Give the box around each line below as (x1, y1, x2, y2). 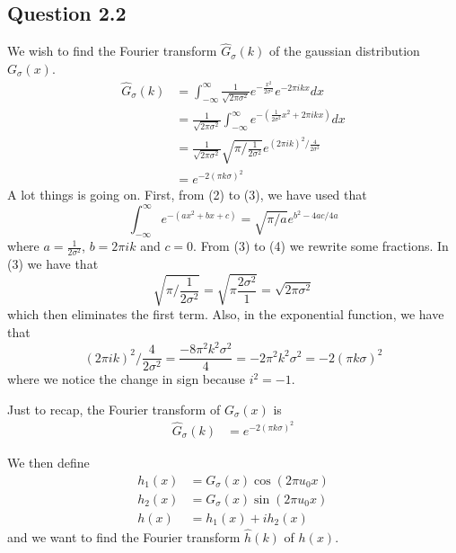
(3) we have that (7, 254, 99, 273)
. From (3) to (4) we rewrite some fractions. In (193, 236, 449, 255)
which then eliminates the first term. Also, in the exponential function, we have (7, 305, 444, 324)
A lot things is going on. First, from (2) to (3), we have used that (7, 185, 367, 204)
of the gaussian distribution (268, 41, 420, 60)
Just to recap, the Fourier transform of (7, 399, 221, 418)
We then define (7, 452, 90, 471)
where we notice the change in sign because (7, 370, 245, 388)
